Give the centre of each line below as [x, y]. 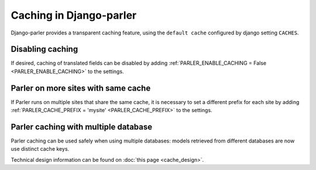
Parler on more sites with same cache [81, 88]
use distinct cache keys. [40, 149]
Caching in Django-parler [74, 15]
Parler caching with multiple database [82, 126]
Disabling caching [44, 49]
